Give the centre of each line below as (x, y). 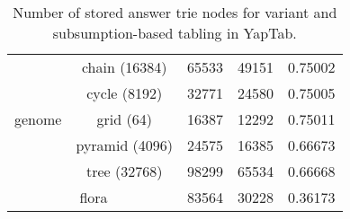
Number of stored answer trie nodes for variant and (175, 12)
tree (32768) (125, 171)
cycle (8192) (125, 93)
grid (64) (124, 119)
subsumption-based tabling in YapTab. (175, 33)
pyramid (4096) (125, 145)
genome (38, 119)
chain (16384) (124, 67)
